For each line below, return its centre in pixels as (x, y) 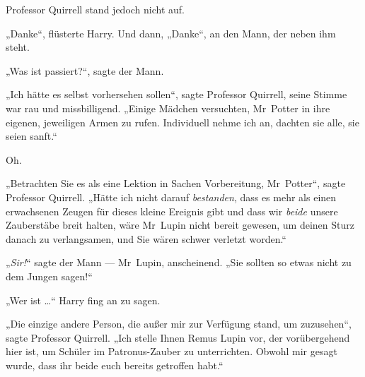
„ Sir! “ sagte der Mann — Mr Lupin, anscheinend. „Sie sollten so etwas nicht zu (179, 262)
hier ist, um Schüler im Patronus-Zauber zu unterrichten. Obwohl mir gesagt (172, 351)
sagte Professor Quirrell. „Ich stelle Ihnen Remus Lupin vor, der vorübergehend (178, 337)
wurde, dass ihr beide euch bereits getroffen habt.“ (115, 365)
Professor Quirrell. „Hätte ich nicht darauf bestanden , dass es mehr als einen (171, 197)
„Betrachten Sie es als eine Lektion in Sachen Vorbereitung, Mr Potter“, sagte (176, 183)
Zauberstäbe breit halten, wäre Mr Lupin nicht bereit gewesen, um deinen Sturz (180, 225)
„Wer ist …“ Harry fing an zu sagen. (83, 300)
